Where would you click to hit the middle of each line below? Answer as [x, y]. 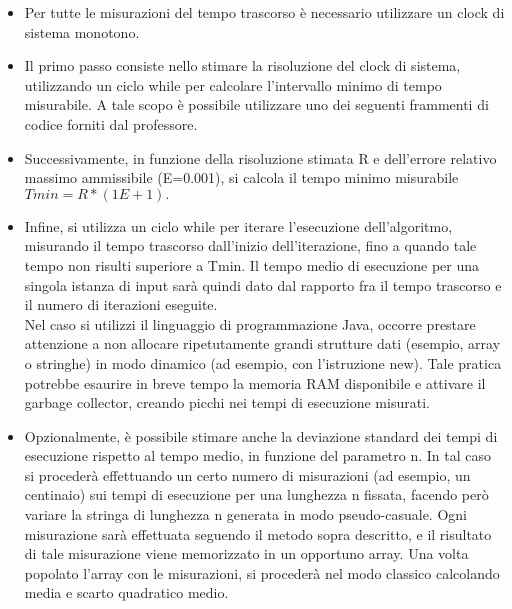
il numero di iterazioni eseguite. [121, 304]
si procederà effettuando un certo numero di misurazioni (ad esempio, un [247, 474]
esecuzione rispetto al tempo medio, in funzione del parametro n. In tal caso [258, 455]
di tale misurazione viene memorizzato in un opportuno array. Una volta [246, 553]
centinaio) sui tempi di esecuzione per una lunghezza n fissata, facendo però [256, 494]
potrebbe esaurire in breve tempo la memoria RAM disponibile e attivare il [255, 382]
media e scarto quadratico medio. [126, 592]
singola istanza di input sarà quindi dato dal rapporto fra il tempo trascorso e [263, 284]
